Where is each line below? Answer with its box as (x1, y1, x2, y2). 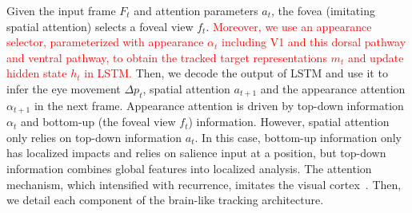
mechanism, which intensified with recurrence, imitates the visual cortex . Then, (6, 176, 402, 192)
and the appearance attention (260, 80, 406, 97)
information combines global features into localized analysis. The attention (6, 160, 372, 176)
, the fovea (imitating (271, 2, 375, 18)
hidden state (6, 65, 67, 81)
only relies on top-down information (6, 128, 182, 145)
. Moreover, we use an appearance (206, 18, 372, 34)
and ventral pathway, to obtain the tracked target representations (6, 49, 327, 65)
